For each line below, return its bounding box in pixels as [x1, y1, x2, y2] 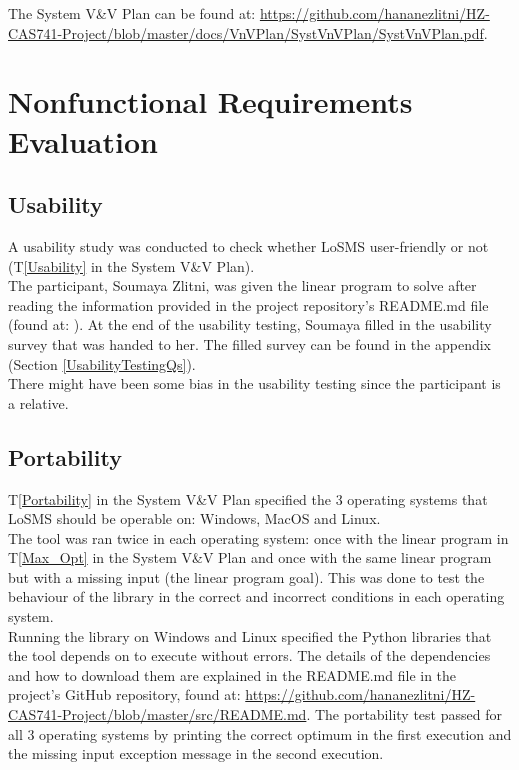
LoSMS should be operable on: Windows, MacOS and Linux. [8, 508, 381, 529]
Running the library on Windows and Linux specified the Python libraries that [8, 625, 492, 646]
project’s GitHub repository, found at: [8, 684, 241, 705]
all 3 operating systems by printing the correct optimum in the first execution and [8, 723, 512, 744]
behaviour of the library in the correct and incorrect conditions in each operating [8, 586, 505, 607]
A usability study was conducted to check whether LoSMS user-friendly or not [8, 235, 489, 256]
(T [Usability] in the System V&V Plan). [8, 255, 255, 276]
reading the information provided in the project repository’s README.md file [8, 294, 489, 315]
